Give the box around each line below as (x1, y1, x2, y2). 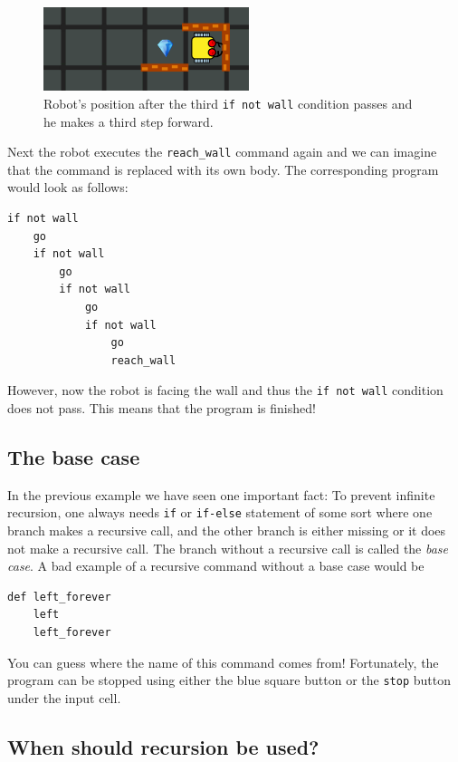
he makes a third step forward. (43, 111, 214, 130)
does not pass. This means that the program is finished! (7, 398, 316, 417)
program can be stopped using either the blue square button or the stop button (7, 670, 451, 690)
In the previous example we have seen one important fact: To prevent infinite (7, 485, 435, 504)
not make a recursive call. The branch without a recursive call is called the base (7, 538, 449, 557)
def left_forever (7, 590, 111, 603)
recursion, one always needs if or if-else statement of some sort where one (7, 503, 433, 522)
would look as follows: (7, 178, 129, 197)
